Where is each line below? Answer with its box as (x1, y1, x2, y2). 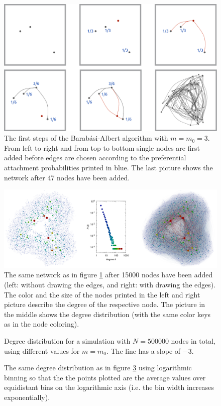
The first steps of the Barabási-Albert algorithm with (4, 133, 168, 143)
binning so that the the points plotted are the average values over (4, 372, 206, 382)
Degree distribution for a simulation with (4, 335, 131, 346)
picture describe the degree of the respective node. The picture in (4, 299, 205, 310)
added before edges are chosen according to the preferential (4, 152, 186, 163)
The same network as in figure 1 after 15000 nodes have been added (4, 269, 213, 280)
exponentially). (4, 391, 50, 402)
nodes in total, (171, 335, 215, 346)
